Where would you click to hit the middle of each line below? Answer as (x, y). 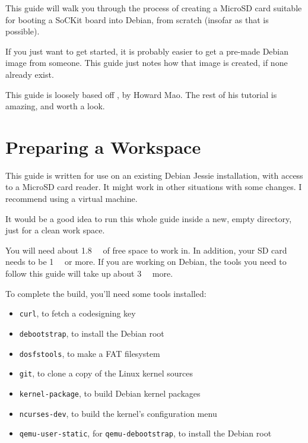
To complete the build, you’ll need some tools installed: (106, 293)
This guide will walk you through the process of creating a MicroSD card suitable (154, 8)
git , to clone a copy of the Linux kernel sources (106, 373)
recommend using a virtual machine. (72, 199)
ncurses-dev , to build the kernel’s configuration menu (118, 413)
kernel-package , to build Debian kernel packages (110, 393)
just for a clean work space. (55, 230)
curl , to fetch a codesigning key (77, 313)
